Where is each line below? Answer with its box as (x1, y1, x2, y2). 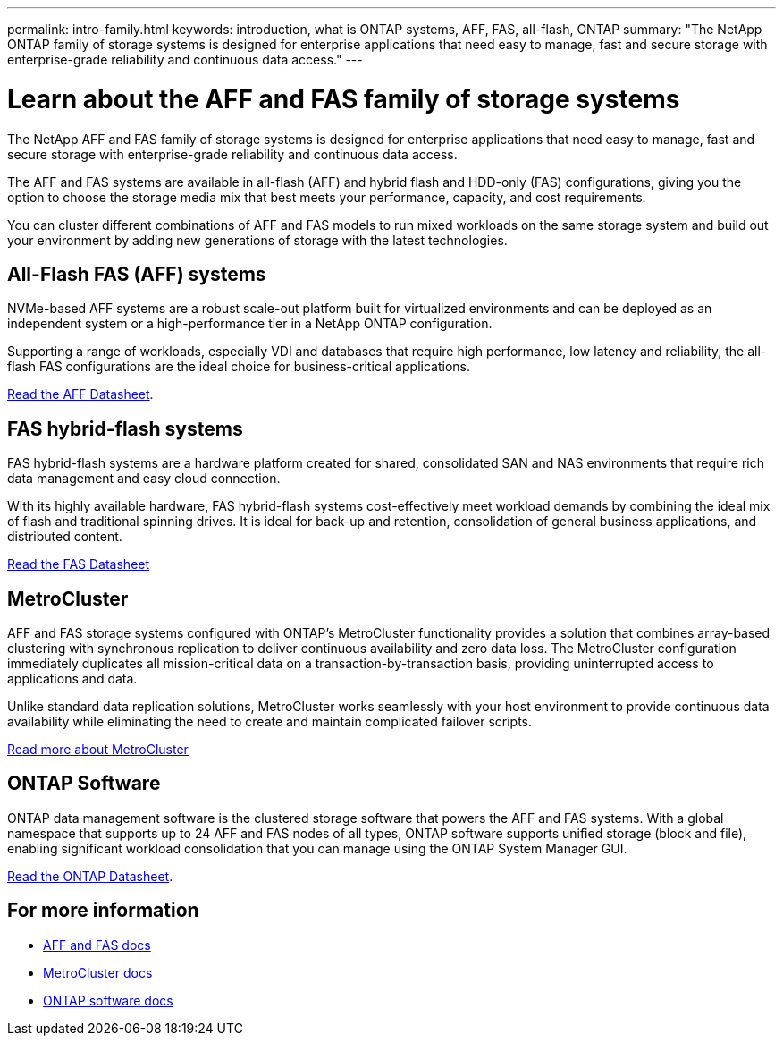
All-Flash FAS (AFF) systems (7, 262, 266, 285)
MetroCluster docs (43, 964, 153, 980)
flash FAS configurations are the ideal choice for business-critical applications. (7, 359, 470, 375)
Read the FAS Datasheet (7, 556, 150, 572)
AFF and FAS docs (43, 937, 151, 953)
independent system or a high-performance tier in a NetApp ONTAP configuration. (7, 316, 493, 332)
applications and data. (7, 671, 138, 687)
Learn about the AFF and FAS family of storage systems (7, 83, 680, 114)
